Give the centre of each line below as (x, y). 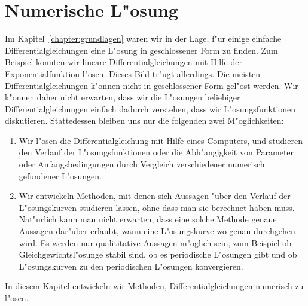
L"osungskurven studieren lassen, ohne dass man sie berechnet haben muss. (157, 207)
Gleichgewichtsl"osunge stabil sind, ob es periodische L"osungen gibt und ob (158, 254)
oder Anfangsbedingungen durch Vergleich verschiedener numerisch (142, 164)
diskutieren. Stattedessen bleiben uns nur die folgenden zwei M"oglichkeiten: (144, 120)
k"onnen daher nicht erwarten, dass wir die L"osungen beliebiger (123, 97)
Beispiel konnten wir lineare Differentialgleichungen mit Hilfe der (123, 62)
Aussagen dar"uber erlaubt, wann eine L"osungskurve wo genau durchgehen (157, 231)
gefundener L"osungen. (60, 175)
